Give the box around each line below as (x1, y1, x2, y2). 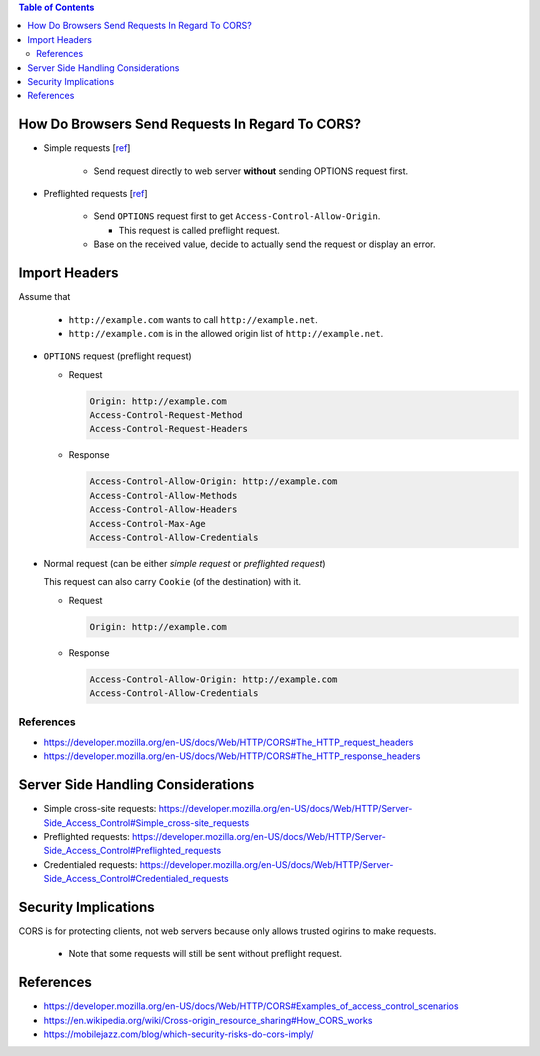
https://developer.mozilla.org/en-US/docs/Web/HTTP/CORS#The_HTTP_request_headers (43, 736, 414, 748)
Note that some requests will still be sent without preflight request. (68, 948, 343, 960)
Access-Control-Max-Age (89, 518, 207, 529)
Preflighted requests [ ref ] (43, 188, 149, 200)
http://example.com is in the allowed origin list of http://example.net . (68, 327, 384, 339)
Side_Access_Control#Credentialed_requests (43, 873, 229, 885)
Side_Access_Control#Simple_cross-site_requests (43, 816, 250, 829)
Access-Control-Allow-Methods (89, 490, 238, 501)
